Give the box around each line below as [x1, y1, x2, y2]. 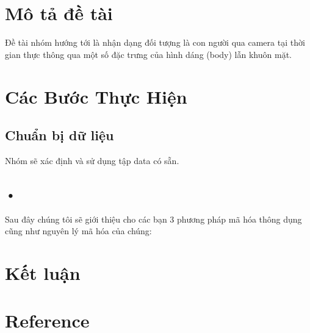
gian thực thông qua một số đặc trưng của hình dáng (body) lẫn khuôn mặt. [5, 48, 292, 60]
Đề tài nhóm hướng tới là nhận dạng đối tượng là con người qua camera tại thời [5, 36, 305, 49]
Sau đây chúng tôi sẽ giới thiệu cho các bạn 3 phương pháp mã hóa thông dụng [5, 212, 302, 225]
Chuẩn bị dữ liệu [5, 126, 114, 145]
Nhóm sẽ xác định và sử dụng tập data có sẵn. [5, 154, 179, 167]
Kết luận [5, 260, 81, 285]
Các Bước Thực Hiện [5, 84, 187, 109]
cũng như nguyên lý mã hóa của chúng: [5, 224, 152, 237]
